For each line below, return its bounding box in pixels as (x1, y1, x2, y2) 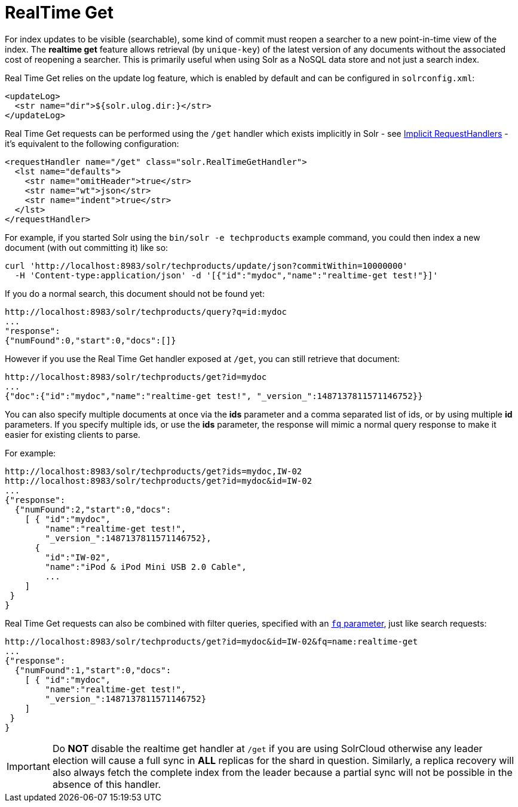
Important (7, 760, 50, 772)
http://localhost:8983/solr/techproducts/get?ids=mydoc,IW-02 (5, 466, 302, 476)
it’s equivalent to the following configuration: (5, 138, 179, 149)
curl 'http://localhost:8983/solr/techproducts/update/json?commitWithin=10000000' (5, 260, 408, 271)
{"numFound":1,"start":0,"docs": (14, 665, 171, 675)
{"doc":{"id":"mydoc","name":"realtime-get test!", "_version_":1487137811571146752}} (5, 391, 423, 401)
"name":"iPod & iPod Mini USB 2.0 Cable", (45, 561, 247, 572)
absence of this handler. (52, 778, 161, 790)
